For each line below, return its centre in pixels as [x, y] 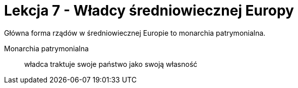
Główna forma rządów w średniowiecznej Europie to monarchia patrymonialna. [135, 33]
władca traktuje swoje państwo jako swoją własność [111, 64]
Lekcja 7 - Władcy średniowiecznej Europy [149, 11]
